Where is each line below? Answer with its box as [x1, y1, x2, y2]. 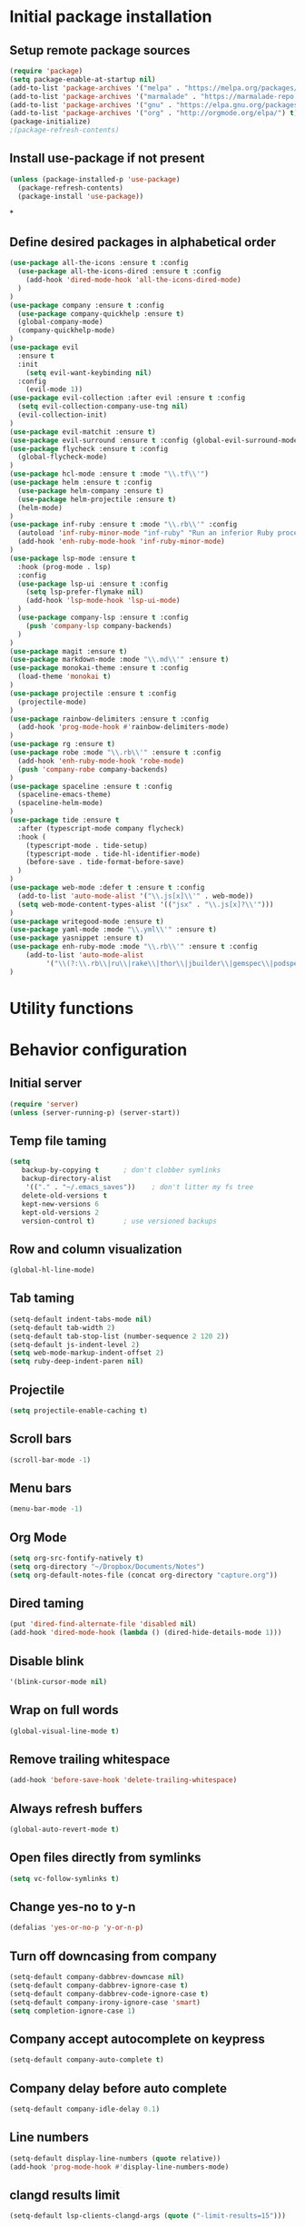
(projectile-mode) [17, 697, 88, 706]
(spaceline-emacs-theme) [17, 790, 112, 800]
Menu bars [9, 1480, 73, 1495]
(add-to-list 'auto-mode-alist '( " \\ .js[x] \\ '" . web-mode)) [17, 891, 254, 901]
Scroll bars [9, 1432, 73, 1447]
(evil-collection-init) [17, 410, 107, 419]
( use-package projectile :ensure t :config [9, 688, 177, 698]
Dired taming [9, 1596, 84, 1611]
